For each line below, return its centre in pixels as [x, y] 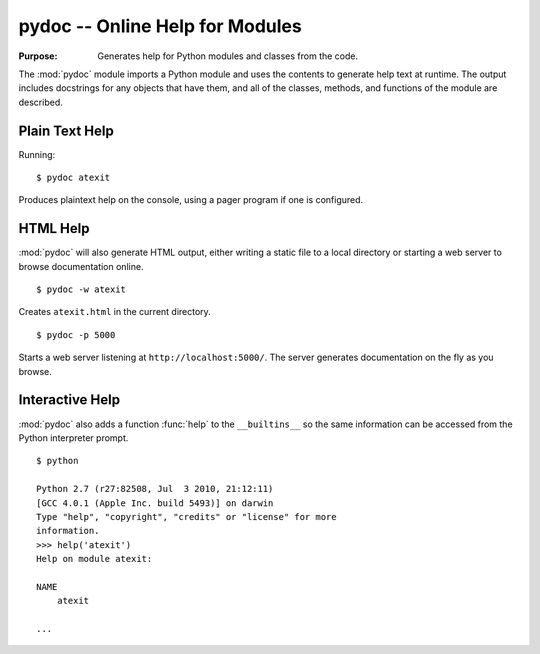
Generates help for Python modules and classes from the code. [228, 56]
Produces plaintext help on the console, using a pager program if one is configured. [191, 200]
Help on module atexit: [94, 559]
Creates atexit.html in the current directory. [115, 312]
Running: [37, 154]
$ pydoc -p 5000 [76, 334]
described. [41, 102]
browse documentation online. [81, 266]
